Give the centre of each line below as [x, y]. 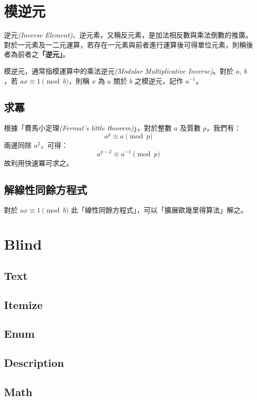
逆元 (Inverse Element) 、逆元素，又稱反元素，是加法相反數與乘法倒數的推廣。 [128, 35]
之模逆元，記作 [159, 80]
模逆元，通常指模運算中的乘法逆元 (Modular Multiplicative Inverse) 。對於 [119, 70]
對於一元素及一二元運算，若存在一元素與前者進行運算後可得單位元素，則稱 [125, 44]
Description [34, 363]
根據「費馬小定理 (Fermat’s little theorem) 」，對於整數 [88, 128]
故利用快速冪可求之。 [39, 162]
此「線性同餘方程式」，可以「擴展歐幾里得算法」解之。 [159, 210]
